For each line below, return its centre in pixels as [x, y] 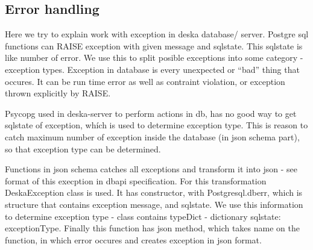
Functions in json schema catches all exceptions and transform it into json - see [151, 169]
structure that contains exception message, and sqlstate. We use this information [154, 204]
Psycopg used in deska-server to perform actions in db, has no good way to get [151, 113]
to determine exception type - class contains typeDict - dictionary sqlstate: [143, 216]
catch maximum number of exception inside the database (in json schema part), [152, 136]
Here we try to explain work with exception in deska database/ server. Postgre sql [157, 34]
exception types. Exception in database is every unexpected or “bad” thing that [152, 69]
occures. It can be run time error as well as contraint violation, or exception [145, 81]
